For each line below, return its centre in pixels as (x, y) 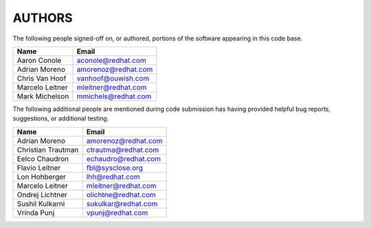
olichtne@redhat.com (121, 194)
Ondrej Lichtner (42, 194)
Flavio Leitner (39, 168)
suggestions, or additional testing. (61, 118)
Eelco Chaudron (43, 159)
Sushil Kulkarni (41, 203)
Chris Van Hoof (42, 78)
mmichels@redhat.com (114, 96)
